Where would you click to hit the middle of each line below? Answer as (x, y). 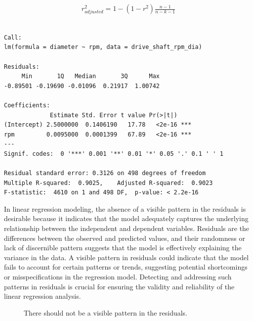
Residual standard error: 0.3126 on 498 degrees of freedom (105, 173)
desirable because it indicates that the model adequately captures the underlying (126, 218)
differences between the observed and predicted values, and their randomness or (125, 238)
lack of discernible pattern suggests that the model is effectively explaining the (123, 248)
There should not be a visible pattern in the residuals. (106, 312)
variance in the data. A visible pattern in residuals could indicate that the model (126, 257)
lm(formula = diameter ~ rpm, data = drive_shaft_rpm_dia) (103, 47)
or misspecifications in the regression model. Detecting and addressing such (118, 277)
